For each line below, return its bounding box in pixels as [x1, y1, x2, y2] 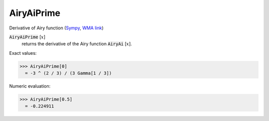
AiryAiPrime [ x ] [9, 34, 46, 40]
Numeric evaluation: [9, 83, 51, 89]
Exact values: [9, 50, 37, 56]
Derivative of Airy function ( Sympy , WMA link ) [9, 25, 104, 31]
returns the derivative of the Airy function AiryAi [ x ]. [21, 41, 132, 47]
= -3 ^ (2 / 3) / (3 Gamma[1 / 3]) [25, 70, 112, 76]
